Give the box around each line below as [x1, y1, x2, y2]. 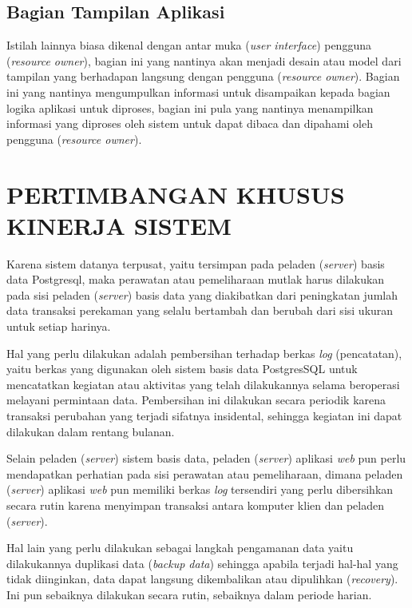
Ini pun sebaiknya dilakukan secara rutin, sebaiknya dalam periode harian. [6, 586, 372, 602]
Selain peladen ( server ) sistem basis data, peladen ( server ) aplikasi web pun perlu [6, 450, 406, 467]
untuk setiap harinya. [6, 318, 111, 335]
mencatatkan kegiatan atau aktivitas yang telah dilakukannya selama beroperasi [6, 376, 400, 392]
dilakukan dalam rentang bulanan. [6, 423, 175, 439]
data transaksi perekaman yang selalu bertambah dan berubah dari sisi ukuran [6, 302, 394, 319]
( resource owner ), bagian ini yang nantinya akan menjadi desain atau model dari [6, 52, 402, 69]
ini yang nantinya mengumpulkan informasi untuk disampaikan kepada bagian [6, 83, 390, 100]
